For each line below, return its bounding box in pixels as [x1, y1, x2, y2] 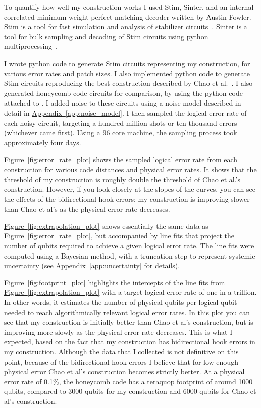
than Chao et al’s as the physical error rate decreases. [4, 203, 170, 214]
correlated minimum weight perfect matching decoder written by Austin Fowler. [4, 11, 251, 22]
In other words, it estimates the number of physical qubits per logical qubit [4, 297, 237, 308]
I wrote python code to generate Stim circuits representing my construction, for [4, 58, 250, 68]
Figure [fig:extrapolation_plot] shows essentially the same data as [4, 220, 208, 231]
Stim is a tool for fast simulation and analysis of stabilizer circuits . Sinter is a [4, 21, 247, 32]
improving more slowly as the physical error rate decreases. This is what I [4, 326, 233, 337]
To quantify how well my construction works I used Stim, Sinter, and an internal [4, 2, 254, 12]
